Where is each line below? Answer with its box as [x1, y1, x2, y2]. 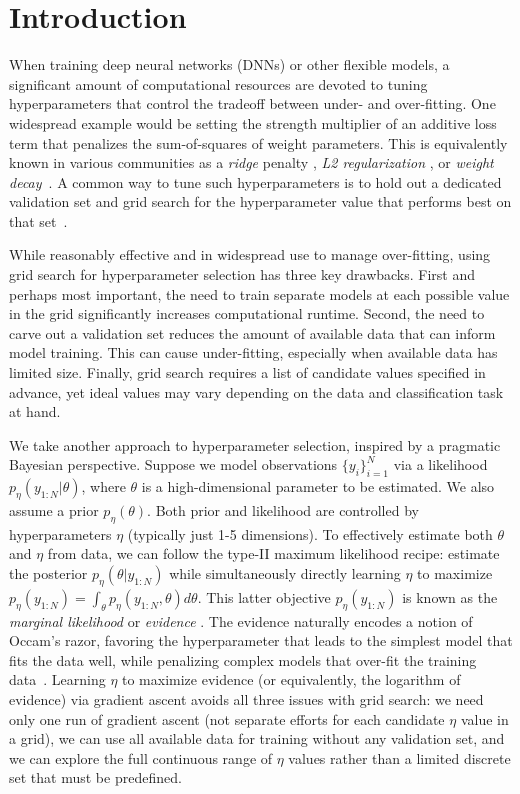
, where [81, 476, 126, 497]
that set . [9, 210, 68, 231]
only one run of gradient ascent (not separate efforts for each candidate [9, 708, 445, 729]
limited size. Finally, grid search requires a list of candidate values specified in [9, 362, 486, 383]
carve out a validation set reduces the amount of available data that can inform [9, 322, 496, 343]
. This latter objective [197, 586, 331, 607]
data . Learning [9, 669, 106, 690]
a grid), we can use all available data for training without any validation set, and [9, 728, 505, 749]
